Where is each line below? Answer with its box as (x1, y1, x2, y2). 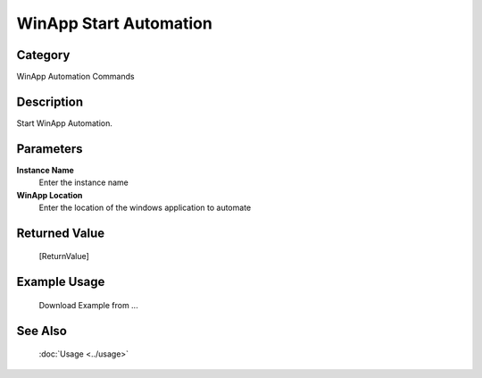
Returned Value (16, 225, 105, 240)
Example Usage (16, 274, 105, 290)
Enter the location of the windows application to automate (38, 202, 252, 214)
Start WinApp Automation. (16, 117, 113, 129)
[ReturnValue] (38, 251, 89, 262)
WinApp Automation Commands (16, 71, 135, 82)
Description (16, 94, 84, 109)
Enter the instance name (38, 177, 129, 188)
